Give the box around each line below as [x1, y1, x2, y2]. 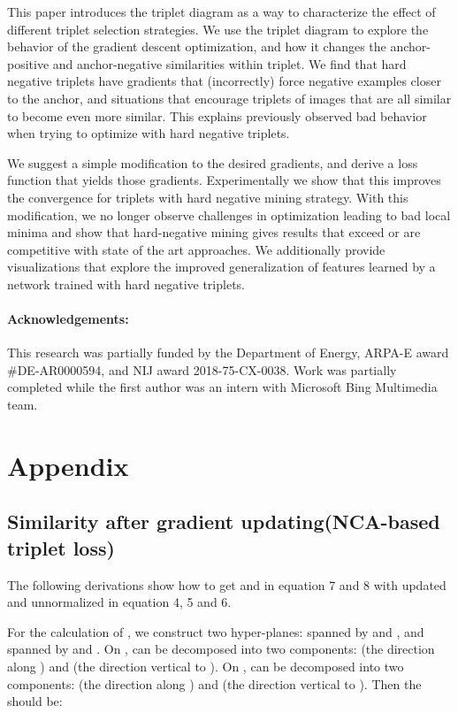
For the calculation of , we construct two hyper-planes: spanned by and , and [7, 622, 424, 640]
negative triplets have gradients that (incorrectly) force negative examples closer [7, 72, 441, 90]
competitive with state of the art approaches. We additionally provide [7, 240, 385, 258]
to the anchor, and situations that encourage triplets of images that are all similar [7, 88, 452, 107]
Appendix [7, 447, 129, 483]
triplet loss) [7, 533, 115, 561]
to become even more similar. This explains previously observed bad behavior [7, 106, 427, 125]
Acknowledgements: [7, 310, 129, 328]
